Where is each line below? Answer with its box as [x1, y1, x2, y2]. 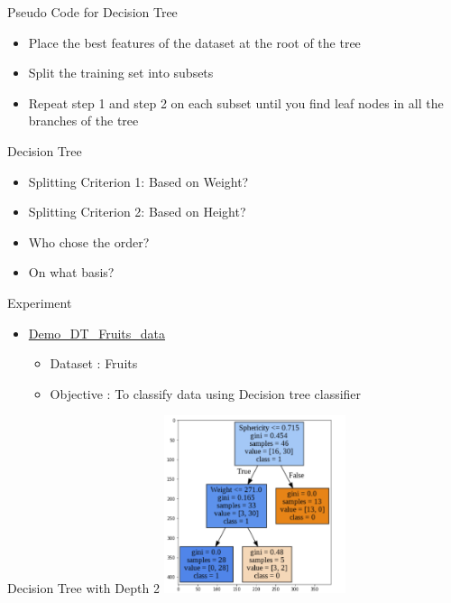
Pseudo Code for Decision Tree [7, 3, 178, 21]
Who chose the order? [28, 232, 150, 251]
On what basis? [28, 263, 115, 282]
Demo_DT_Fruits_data [28, 323, 166, 342]
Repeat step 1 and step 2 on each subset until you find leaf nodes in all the [28, 93, 444, 112]
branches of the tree [28, 111, 139, 130]
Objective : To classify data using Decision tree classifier [50, 384, 362, 403]
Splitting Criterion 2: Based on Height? [28, 202, 246, 221]
